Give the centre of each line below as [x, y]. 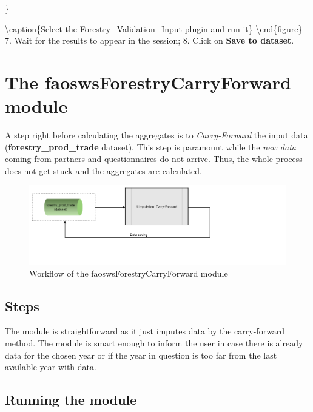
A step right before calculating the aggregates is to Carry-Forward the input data [156, 135]
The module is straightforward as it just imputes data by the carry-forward [145, 331]
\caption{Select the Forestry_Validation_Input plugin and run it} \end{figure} [154, 28]
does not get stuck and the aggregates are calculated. [103, 170]
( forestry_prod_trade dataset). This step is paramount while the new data [150, 147]
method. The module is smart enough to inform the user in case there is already [154, 343]
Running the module [71, 400]
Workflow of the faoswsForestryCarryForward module [129, 273]
